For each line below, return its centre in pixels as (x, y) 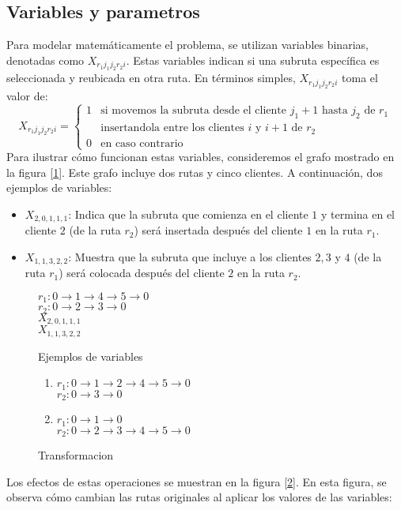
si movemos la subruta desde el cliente (193, 111)
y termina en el (358, 214)
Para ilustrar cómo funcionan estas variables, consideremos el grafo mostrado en (200, 157)
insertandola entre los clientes (172, 128)
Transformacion (76, 455)
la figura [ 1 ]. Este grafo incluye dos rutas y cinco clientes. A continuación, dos (195, 172)
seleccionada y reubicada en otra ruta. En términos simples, (151, 78)
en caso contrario (142, 143)
